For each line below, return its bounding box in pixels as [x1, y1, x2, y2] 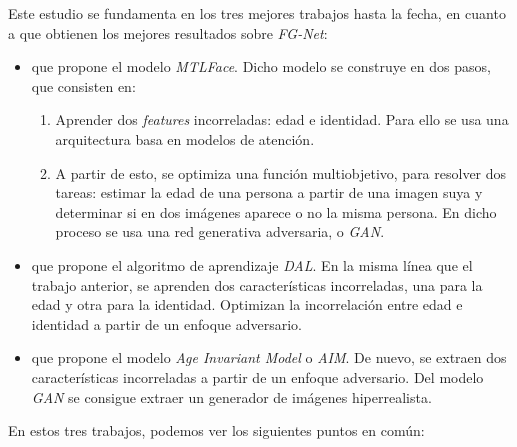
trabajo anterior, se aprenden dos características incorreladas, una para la [31, 274, 483, 295]
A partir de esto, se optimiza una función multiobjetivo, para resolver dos [55, 162, 507, 183]
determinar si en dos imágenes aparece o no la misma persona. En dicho [55, 201, 497, 222]
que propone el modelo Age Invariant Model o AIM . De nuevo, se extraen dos [31, 347, 507, 368]
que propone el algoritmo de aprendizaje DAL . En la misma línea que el [31, 254, 473, 275]
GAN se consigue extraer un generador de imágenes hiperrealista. [31, 386, 432, 407]
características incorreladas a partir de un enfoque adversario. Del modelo [31, 366, 484, 387]
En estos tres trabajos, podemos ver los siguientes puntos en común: [8, 420, 425, 441]
